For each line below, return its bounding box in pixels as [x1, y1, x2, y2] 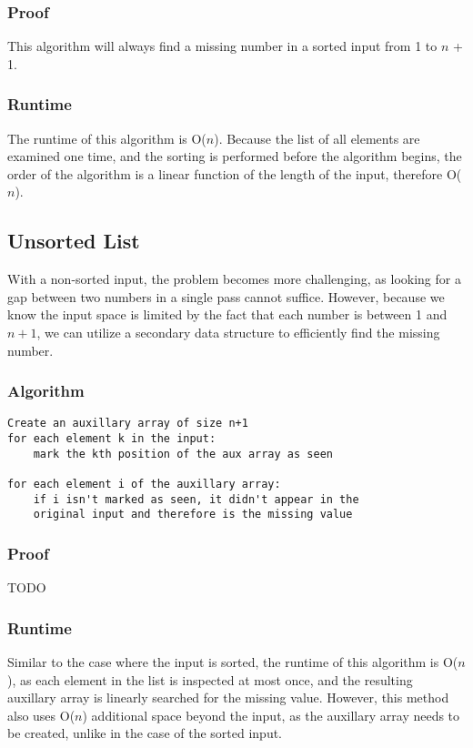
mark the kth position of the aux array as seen [33, 447, 333, 460]
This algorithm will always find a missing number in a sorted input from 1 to [7, 36, 438, 56]
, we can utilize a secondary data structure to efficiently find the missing [36, 322, 440, 341]
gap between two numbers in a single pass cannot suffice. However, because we [7, 287, 445, 306]
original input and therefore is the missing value [33, 508, 353, 521]
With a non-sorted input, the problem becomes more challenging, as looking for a [7, 269, 461, 288]
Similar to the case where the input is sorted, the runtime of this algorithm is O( [7, 652, 458, 672]
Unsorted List [7, 227, 140, 255]
